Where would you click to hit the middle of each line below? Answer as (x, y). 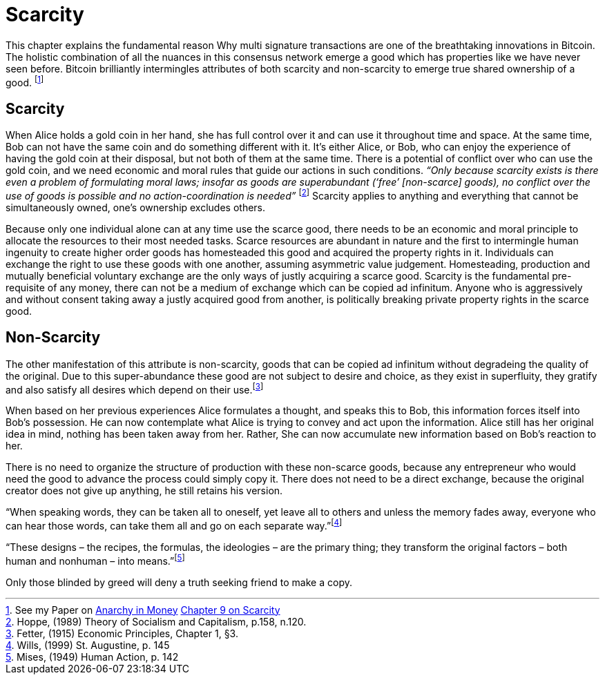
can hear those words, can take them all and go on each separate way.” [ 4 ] (174, 525)
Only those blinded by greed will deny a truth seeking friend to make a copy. (179, 582)
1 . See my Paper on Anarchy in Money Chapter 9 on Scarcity (143, 610)
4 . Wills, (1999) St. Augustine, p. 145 (88, 645)
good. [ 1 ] (25, 81)
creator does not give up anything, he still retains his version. (144, 491)
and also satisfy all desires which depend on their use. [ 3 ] (135, 388)
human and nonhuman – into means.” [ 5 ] (95, 560)
